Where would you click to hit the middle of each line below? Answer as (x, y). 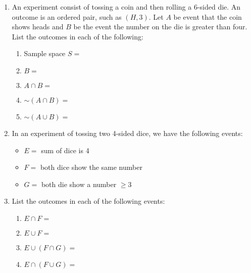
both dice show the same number (91, 167)
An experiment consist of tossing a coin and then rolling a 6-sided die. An (126, 7)
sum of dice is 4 (65, 150)
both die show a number (79, 184)
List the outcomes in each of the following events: (88, 201)
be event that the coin (208, 16)
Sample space (45, 53)
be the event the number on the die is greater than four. (160, 27)
